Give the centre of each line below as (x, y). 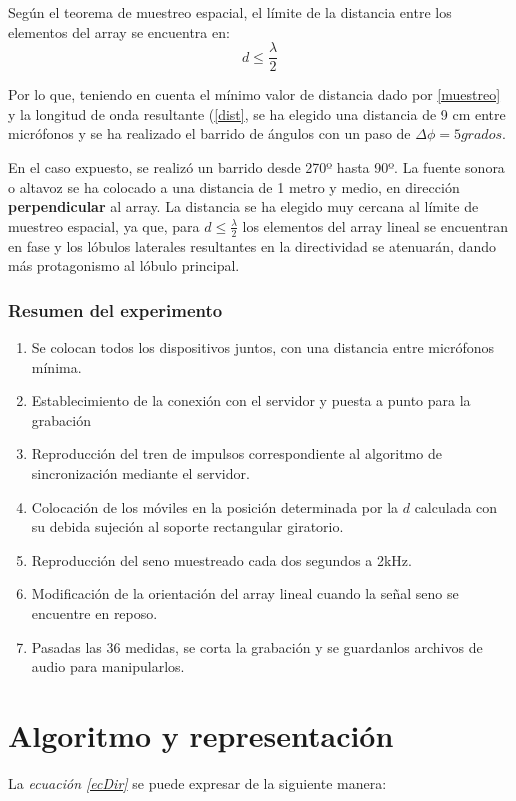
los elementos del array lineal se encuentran (375, 225)
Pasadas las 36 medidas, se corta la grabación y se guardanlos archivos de (257, 646)
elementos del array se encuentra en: (119, 31)
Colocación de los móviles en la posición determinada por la (215, 506)
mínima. (56, 366)
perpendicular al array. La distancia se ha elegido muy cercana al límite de (243, 206)
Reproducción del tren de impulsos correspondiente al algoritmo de (236, 453)
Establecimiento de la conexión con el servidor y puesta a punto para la (251, 400)
